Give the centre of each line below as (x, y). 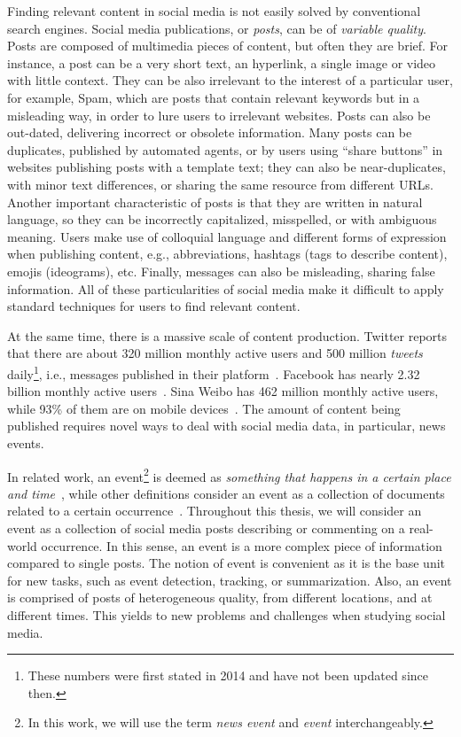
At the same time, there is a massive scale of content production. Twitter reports (227, 335)
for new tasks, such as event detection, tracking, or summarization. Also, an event (230, 580)
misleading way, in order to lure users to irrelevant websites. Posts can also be (219, 115)
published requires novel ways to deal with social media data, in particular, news (227, 426)
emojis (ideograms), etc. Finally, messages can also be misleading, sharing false (221, 271)
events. (26, 442)
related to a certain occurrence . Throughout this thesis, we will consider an (215, 511)
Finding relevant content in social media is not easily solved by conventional (214, 11)
